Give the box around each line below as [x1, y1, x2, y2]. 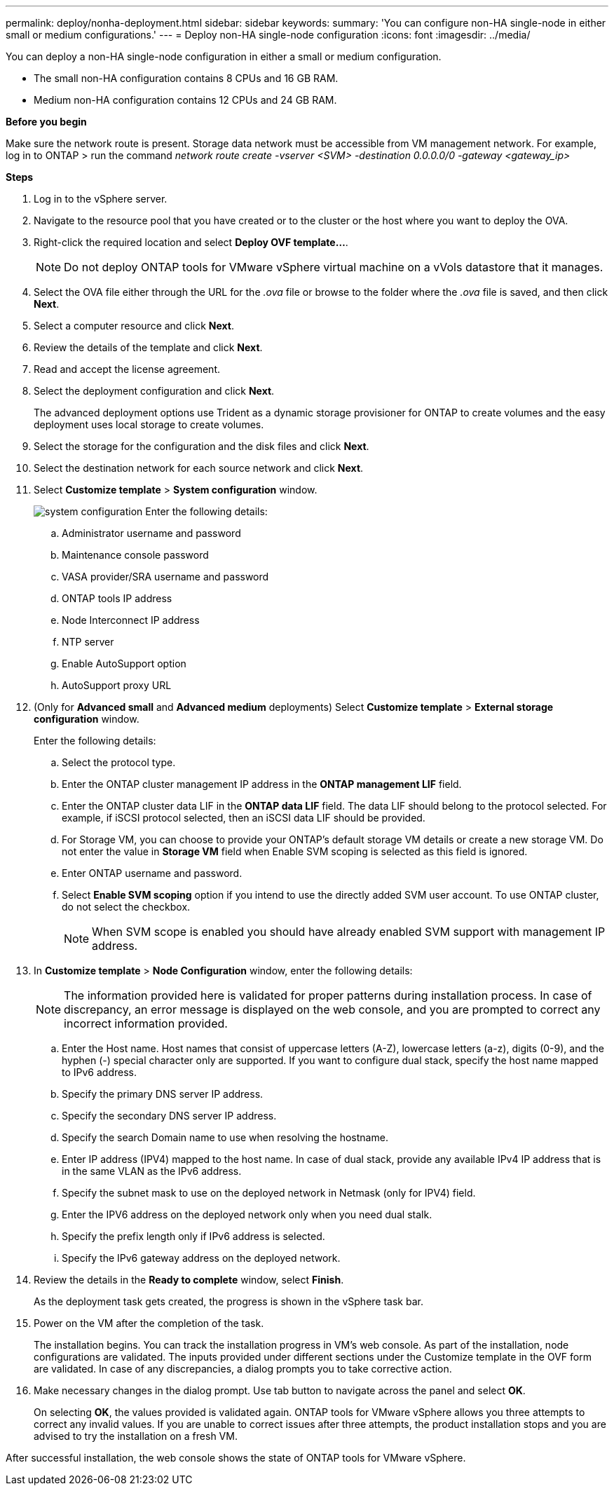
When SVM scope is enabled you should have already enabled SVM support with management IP [92, 925, 606, 939]
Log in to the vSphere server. [34, 193, 168, 205]
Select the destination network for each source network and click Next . [34, 462, 364, 474]
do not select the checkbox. [62, 901, 191, 913]
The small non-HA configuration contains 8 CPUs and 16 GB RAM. [34, 72, 339, 84]
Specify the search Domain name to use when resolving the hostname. [62, 1131, 388, 1143]
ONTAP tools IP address [62, 592, 172, 604]
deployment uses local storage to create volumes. [34, 418, 264, 430]
